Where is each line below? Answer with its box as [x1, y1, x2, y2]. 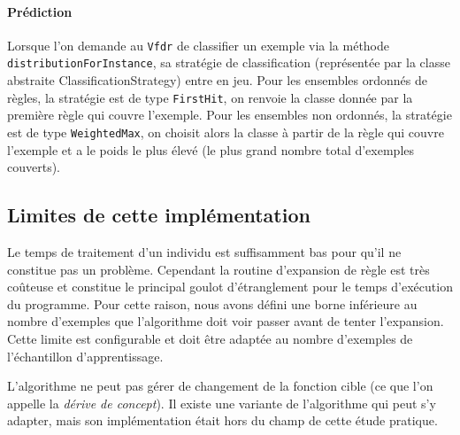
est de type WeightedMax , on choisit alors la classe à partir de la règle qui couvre [7, 122, 444, 141]
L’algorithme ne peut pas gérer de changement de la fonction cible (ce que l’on [7, 377, 433, 395]
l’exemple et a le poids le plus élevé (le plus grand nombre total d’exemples [7, 140, 415, 159]
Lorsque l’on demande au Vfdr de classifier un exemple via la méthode [7, 35, 390, 54]
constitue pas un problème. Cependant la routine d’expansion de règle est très [7, 260, 430, 278]
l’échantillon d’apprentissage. [7, 346, 164, 365]
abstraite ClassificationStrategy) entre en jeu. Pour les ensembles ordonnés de [7, 71, 427, 89]
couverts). [7, 158, 61, 176]
